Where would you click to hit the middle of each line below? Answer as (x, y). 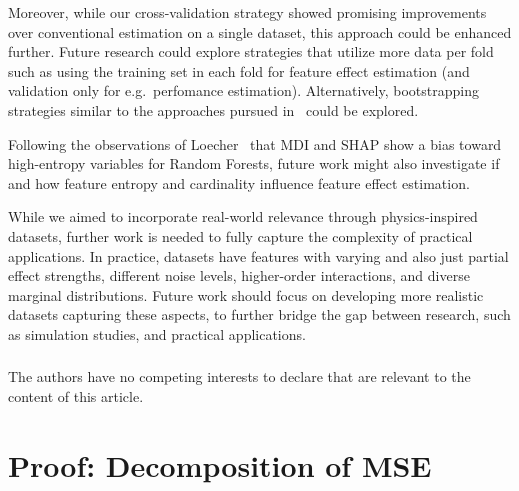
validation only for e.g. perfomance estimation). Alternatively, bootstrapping (243, 90)
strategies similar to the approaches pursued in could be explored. (213, 109)
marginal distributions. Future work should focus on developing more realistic (246, 294)
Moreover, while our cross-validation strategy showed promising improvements (247, 12)
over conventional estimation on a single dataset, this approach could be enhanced (260, 31)
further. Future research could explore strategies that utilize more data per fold (251, 51)
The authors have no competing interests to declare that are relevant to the (239, 376)
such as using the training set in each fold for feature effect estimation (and (239, 70)
